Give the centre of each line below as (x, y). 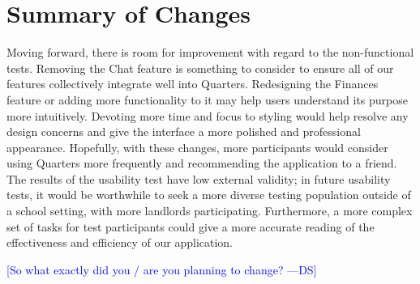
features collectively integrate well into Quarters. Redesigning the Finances (193, 84)
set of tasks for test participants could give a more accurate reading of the (191, 226)
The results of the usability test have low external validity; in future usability (199, 178)
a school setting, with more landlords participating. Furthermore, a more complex (210, 211)
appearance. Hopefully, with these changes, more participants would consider (197, 147)
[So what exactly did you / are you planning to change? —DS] (162, 269)
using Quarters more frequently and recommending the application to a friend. (202, 163)
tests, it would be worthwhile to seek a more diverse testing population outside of (209, 195)
